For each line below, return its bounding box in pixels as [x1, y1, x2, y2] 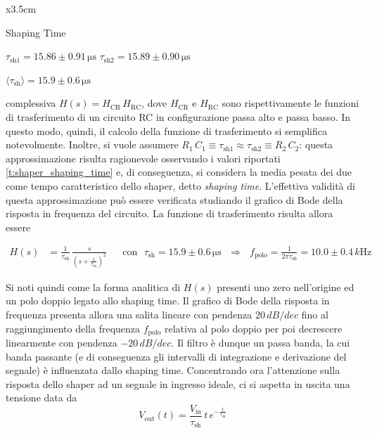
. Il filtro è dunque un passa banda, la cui [171, 335, 350, 349]
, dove [141, 96, 167, 110]
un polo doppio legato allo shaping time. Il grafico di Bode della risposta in [6, 293, 330, 308]
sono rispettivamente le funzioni [222, 96, 359, 110]
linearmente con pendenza [6, 335, 117, 349]
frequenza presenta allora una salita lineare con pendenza [6, 306, 253, 321]
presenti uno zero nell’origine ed [217, 279, 354, 294]
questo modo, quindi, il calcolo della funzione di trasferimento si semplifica [6, 123, 327, 138]
